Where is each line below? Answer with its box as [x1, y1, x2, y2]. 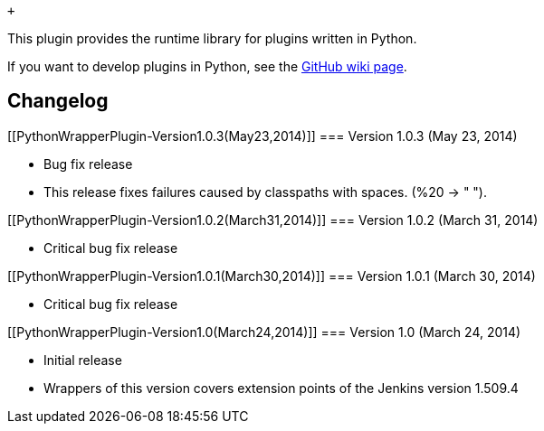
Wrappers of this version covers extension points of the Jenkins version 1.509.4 [43, 379, 519, 396]
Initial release [43, 351, 122, 368]
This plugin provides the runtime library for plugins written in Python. [7, 31, 417, 46]
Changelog [7, 89, 109, 113]
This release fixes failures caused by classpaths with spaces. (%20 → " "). [43, 183, 487, 200]
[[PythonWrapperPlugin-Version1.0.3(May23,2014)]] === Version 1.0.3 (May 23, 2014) [7, 127, 518, 144]
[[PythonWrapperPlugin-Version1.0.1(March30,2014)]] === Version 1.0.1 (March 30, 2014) [7, 267, 536, 284]
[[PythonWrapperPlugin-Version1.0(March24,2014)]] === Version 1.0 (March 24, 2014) [7, 323, 521, 340]
